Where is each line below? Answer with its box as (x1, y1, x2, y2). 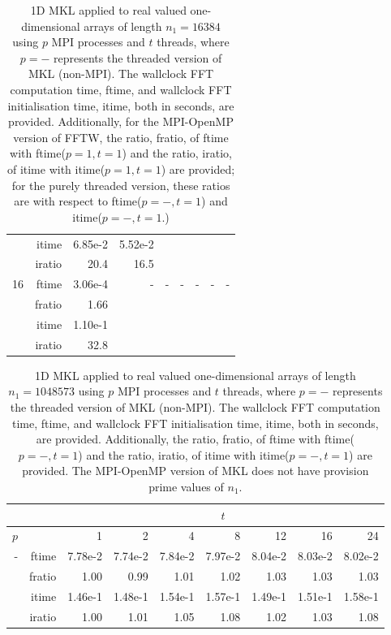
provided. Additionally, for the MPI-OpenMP (8, 113, 234, 130)
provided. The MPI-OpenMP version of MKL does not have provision (22, 462, 369, 479)
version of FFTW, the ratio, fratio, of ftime (13, 128, 229, 145)
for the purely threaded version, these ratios (11, 176, 230, 193)
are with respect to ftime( (14, 192, 142, 210)
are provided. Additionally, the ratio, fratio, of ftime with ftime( (36, 430, 354, 447)
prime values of (148, 478, 224, 495)
